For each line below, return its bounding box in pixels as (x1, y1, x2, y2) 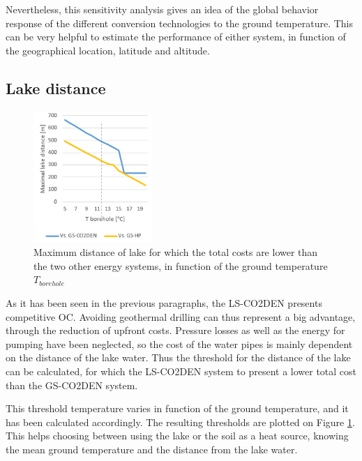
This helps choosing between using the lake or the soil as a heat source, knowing (6, 428, 349, 443)
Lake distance (6, 77, 106, 98)
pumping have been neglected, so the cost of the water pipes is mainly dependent (6, 336, 353, 351)
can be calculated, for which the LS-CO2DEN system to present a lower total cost (6, 363, 357, 378)
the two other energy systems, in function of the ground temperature (33, 258, 328, 273)
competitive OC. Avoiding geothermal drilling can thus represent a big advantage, (6, 309, 356, 324)
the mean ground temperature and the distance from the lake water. (6, 441, 298, 456)
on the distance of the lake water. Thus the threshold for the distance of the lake (6, 350, 351, 365)
